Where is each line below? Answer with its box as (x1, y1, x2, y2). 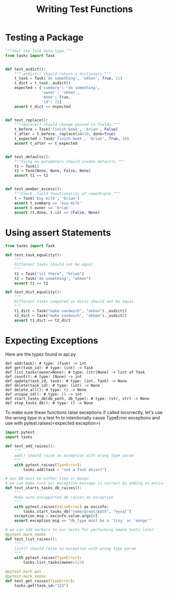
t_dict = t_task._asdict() (14, 80, 71, 86)
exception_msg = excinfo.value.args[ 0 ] (14, 514, 98, 519)
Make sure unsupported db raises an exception (14, 494, 114, 500)
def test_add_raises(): (5, 444, 55, 449)
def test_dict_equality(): (5, 290, 62, 295)
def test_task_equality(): (5, 252, 62, 258)
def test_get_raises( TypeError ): (5, 578, 75, 583)
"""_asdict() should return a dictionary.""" (14, 71, 112, 76)
